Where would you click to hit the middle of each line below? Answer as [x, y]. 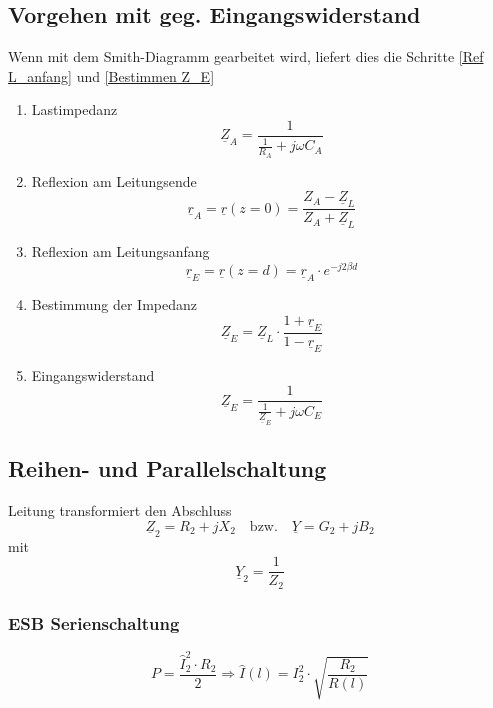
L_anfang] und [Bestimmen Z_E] [111, 75]
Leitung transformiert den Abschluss [120, 510]
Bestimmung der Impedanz [114, 303]
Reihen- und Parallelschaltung [167, 468]
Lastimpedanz [74, 109]
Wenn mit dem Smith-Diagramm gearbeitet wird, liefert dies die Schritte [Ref [246, 56]
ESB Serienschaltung [94, 622]
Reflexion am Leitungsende [114, 180]
